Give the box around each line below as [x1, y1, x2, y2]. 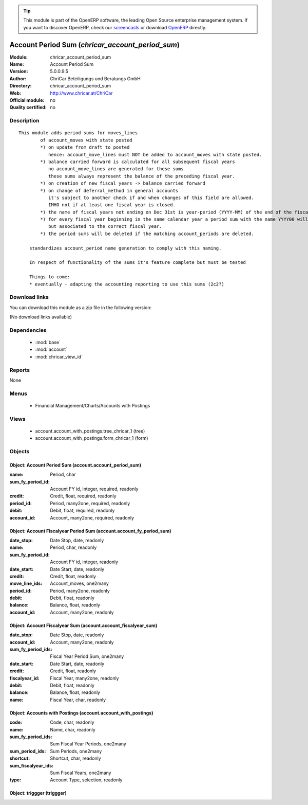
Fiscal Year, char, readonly [50, 696, 106, 703]
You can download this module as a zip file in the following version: [9, 304, 152, 311]
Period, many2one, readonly [50, 587, 110, 594]
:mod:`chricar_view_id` [35, 353, 83, 360]
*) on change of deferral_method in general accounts [40, 188, 179, 193]
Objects [9, 448, 30, 455]
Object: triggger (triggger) [9, 790, 67, 796]
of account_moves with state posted [40, 137, 133, 143]
